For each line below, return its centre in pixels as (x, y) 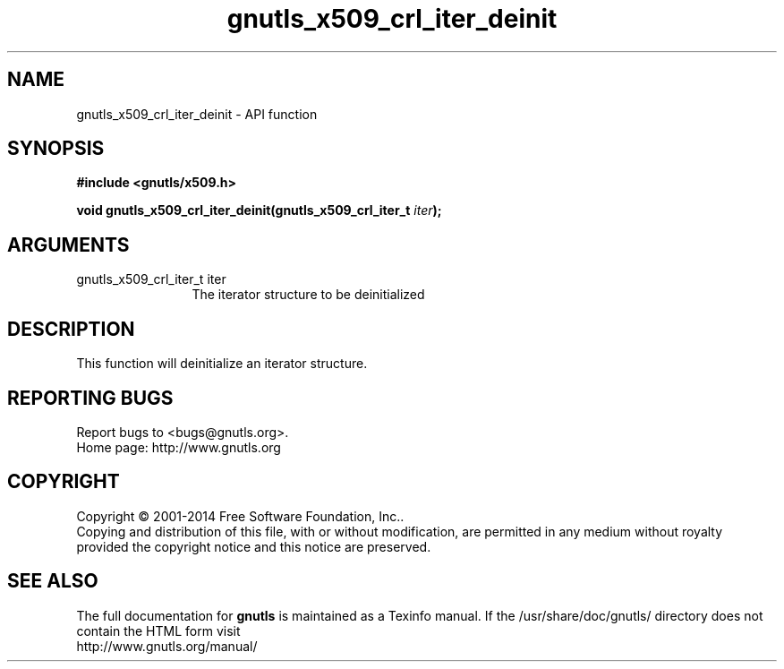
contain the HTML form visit (158, 630)
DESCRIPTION (71, 329)
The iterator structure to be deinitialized (308, 295)
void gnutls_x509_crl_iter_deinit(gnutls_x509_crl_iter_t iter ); (259, 210)
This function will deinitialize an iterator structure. (222, 364)
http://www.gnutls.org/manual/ (167, 646)
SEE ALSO (53, 581)
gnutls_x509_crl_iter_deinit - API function (197, 114)
